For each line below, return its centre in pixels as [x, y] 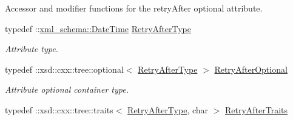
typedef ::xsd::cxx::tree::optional [64, 69]
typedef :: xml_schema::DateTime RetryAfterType [98, 28]
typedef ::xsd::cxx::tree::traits [59, 109]
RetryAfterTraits [257, 109]
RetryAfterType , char [168, 109]
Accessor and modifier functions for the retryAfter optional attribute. [134, 8]
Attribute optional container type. [67, 89]
